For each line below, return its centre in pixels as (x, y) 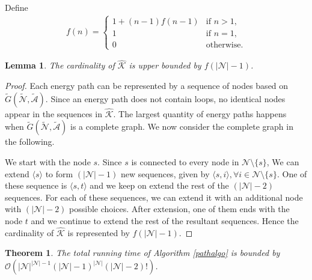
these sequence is (36, 185)
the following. (30, 142)
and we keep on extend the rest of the (159, 185)
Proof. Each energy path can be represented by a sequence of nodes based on (147, 86)
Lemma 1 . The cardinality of (60, 65)
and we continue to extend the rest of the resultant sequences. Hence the (165, 221)
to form (59, 173)
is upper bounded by (165, 65)
